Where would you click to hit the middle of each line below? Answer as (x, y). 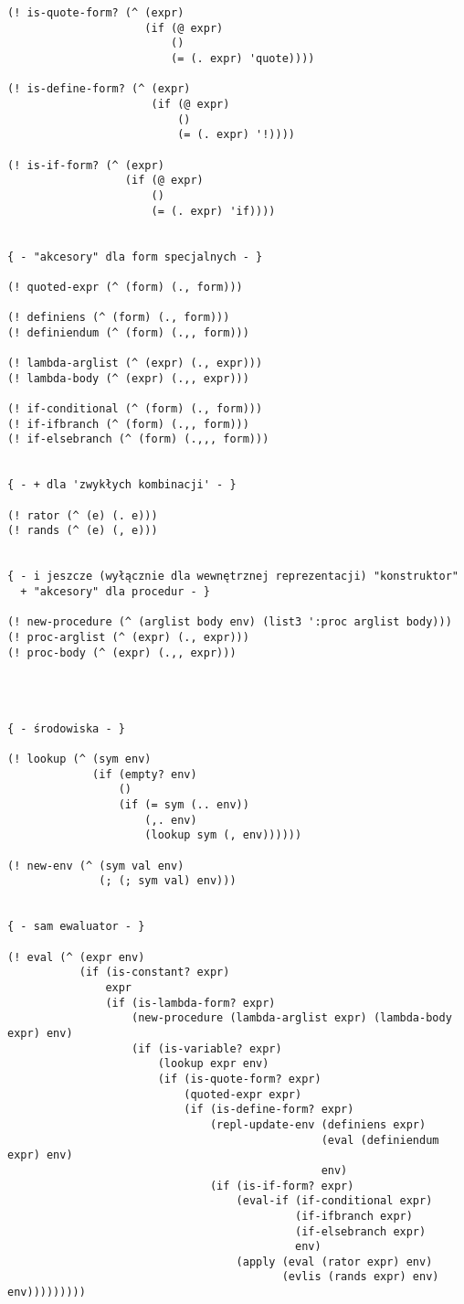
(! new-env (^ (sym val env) (96, 866)
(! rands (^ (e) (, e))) (83, 531)
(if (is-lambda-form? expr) (190, 1003)
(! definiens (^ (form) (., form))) (119, 318)
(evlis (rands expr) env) (360, 1277)
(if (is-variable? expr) (207, 1048)
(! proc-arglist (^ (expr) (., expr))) (128, 637)
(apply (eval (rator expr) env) (334, 1261)
